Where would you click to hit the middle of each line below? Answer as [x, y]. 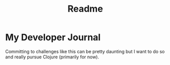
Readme [85, 9]
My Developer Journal [53, 37]
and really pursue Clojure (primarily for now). [52, 57]
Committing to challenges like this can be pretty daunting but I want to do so [85, 51]
